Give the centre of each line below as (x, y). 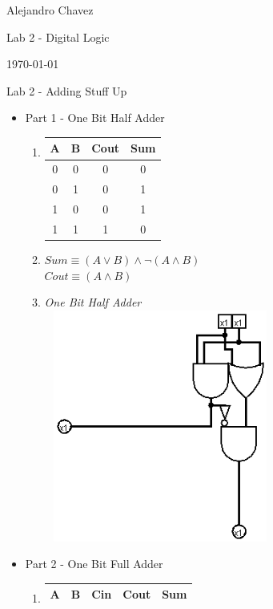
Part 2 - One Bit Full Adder (94, 564)
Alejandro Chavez (50, 10)
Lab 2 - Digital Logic (58, 37)
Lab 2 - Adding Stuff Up (67, 90)
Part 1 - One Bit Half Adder (95, 118)
